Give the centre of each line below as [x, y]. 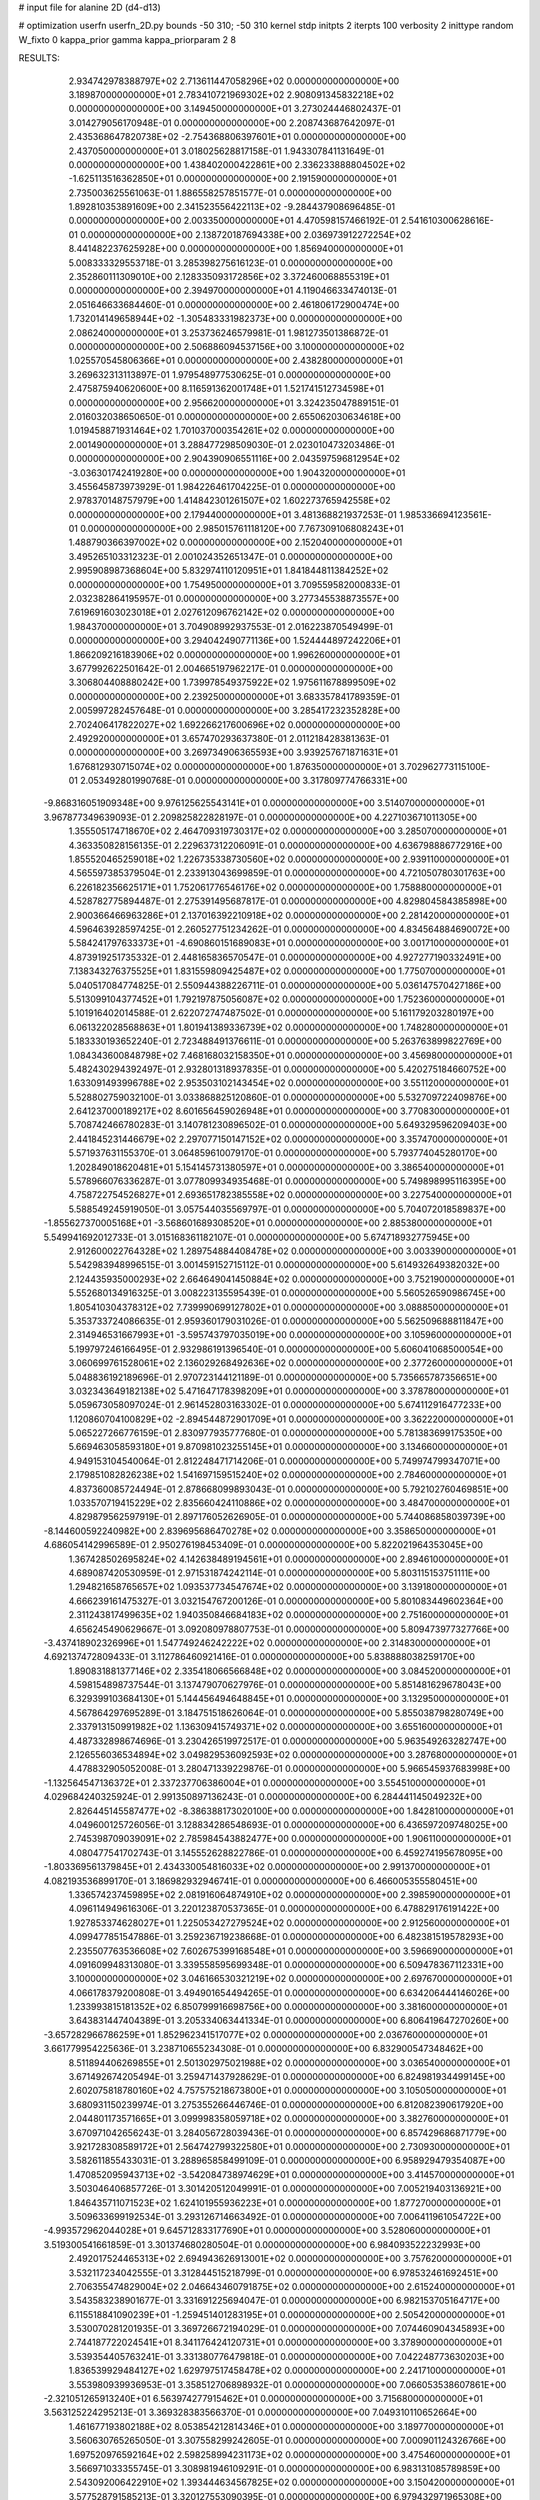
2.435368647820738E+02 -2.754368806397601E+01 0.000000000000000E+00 [237, 137]
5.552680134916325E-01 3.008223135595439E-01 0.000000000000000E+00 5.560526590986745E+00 [287, 1293]
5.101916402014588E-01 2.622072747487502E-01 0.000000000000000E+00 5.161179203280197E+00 [281, 1013]
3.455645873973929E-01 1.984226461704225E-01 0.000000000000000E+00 [232, 486]
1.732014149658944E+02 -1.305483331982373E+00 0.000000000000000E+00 [235, 319]
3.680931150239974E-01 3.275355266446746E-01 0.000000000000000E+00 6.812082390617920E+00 [286, 2104]
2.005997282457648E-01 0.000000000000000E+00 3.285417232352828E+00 [234, 711]
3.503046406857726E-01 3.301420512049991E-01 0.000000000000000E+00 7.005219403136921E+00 [285, 2189]
